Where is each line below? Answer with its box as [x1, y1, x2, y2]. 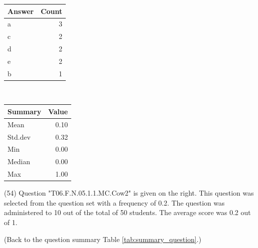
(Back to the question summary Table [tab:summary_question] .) [4, 234, 202, 244]
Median [7, 156, 30, 167]
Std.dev [7, 131, 31, 142]
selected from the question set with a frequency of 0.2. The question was [4, 197, 225, 208]
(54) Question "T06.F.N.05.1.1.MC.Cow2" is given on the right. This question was [4, 188, 254, 198]
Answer [7, 5, 34, 16]
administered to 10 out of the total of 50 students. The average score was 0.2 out [4, 207, 251, 218]
